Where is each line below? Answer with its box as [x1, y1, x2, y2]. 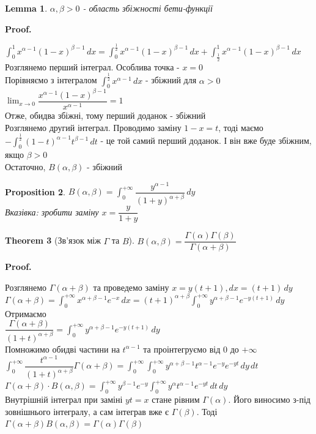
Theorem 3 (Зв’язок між [5, 234, 101, 247]
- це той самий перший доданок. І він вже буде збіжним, [100, 134, 312, 147]
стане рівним [152, 392, 200, 405]
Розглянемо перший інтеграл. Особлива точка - [5, 60, 180, 73]
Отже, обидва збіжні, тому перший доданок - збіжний [5, 109, 206, 122]
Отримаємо [5, 307, 46, 320]
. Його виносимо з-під [228, 392, 310, 405]
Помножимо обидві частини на [5, 342, 120, 355]
